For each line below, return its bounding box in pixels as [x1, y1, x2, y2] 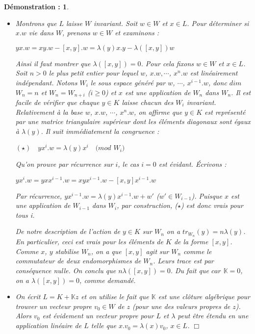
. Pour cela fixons [141, 58, 194, 68]
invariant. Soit [94, 18, 138, 28]
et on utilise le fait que [81, 291, 149, 302]
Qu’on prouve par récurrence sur [15, 158, 113, 169]
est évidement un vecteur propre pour [42, 310, 154, 321]
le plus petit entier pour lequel [49, 68, 138, 78]
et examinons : [115, 27, 159, 38]
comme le [183, 246, 212, 256]
